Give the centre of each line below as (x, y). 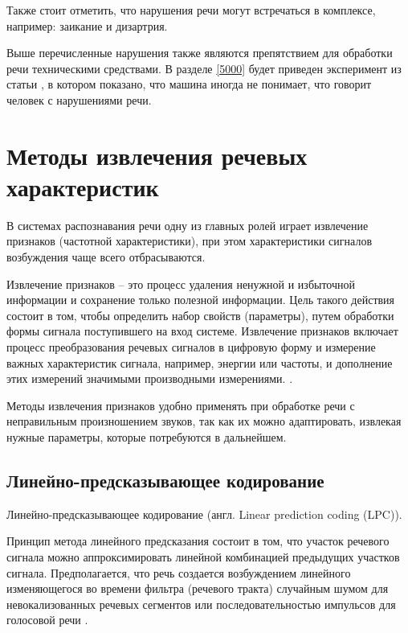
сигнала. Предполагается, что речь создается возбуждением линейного (179, 572)
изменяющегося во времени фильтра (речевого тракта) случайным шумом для (198, 588)
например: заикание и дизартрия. (87, 25)
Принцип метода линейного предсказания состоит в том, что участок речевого (198, 541)
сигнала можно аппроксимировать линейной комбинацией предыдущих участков (203, 556)
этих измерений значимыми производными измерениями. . (150, 378)
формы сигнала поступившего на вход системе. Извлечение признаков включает (202, 331)
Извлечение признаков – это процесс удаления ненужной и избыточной (181, 284)
